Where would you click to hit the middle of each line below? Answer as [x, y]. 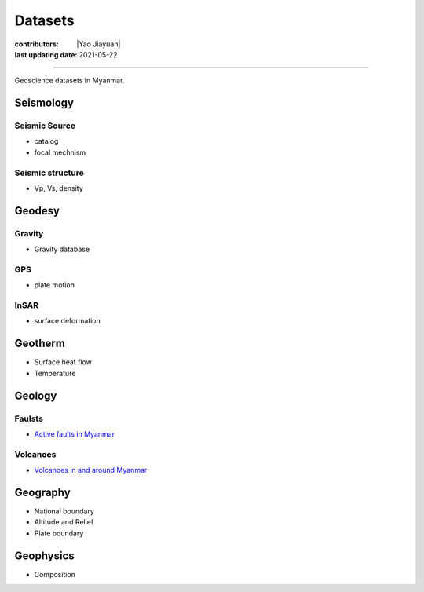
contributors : [37, 44]
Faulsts [29, 418]
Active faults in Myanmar [75, 434]
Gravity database [62, 249]
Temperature [55, 373]
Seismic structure [49, 173]
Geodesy [37, 211]
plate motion [54, 285]
